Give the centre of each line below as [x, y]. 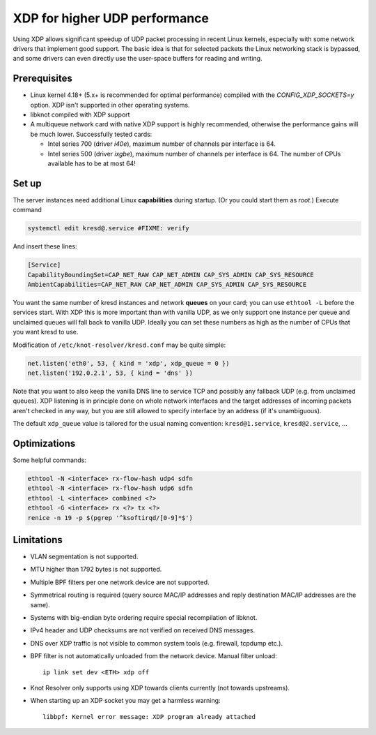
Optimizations [44, 443]
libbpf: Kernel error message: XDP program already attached [149, 717]
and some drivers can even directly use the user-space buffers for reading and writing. [138, 59]
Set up [27, 183]
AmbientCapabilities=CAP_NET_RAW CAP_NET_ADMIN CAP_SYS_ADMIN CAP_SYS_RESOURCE [167, 284]
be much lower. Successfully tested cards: [91, 134]
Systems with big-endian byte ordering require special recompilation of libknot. [144, 617]
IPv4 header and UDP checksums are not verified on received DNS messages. [143, 630]
